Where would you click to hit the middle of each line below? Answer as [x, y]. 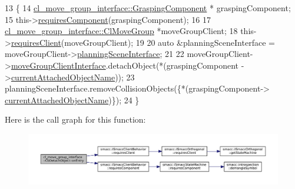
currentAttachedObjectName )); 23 [73, 77]
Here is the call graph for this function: [75, 119]
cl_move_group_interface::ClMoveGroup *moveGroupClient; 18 [121, 31]
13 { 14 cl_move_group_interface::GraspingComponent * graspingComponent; [148, 8]
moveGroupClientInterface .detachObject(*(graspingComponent [125, 65]
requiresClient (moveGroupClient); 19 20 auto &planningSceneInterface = [143, 42]
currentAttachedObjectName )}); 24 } [72, 99]
